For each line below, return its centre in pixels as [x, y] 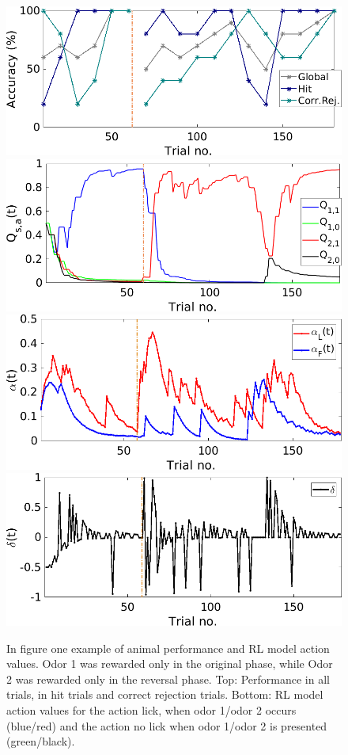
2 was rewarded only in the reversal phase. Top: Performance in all [168, 679]
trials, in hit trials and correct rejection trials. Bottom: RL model [165, 694]
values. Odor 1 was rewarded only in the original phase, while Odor [170, 663]
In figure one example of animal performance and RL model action [168, 648]
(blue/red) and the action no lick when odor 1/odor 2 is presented [167, 725]
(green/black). [41, 741]
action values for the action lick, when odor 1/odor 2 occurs [151, 710]
